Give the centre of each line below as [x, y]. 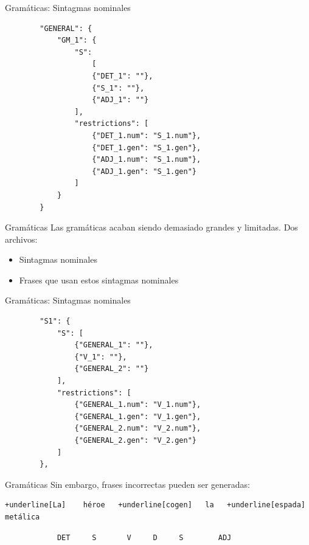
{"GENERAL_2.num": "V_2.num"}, [138, 429]
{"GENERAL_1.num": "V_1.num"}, [138, 405]
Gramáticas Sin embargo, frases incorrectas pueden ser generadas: [127, 484]
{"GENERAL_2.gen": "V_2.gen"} [135, 440]
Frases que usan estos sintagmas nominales [99, 279]
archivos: [21, 239]
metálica [23, 517]
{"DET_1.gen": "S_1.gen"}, [147, 148]
